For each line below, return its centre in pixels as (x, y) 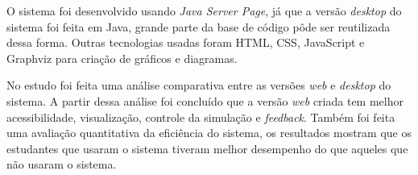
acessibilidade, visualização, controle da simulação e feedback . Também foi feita (201, 117)
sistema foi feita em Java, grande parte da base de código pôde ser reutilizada (199, 26)
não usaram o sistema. (62, 164)
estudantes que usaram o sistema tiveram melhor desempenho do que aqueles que (207, 148)
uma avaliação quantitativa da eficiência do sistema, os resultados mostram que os (209, 133)
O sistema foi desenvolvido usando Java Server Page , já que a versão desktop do (204, 10)
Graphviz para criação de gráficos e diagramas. (122, 58)
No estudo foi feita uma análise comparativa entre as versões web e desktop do (199, 85)
